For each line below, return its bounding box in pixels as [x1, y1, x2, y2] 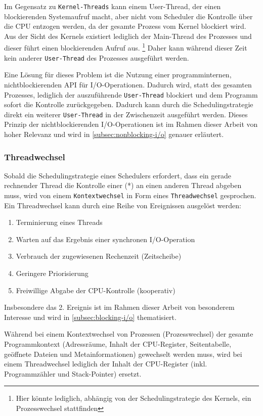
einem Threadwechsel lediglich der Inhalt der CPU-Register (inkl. [4, 358, 207, 369]
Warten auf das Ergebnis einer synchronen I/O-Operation [16, 234, 195, 244]
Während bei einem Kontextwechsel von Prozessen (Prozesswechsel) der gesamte [4, 329, 253, 339]
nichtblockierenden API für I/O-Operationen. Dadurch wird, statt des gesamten [4, 79, 252, 89]
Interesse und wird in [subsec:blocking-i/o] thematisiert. [4, 311, 177, 322]
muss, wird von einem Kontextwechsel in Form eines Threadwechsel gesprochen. [4, 190, 256, 201]
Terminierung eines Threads [16, 217, 103, 227]
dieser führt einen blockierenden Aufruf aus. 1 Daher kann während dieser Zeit [4, 41, 247, 53]
